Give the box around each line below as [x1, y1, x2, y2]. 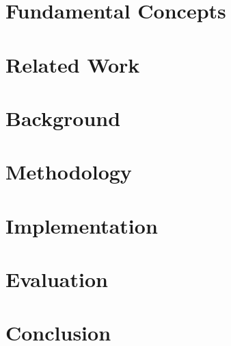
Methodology [5, 158, 132, 186]
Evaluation [5, 265, 108, 293]
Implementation [5, 211, 158, 239]
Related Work [5, 50, 140, 78]
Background [5, 103, 121, 132]
